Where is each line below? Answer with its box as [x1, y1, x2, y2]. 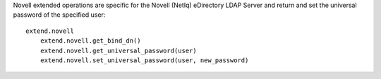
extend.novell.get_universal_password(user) [40, 46, 197, 55]
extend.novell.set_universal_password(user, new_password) [40, 56, 249, 64]
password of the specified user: [13, 10, 106, 19]
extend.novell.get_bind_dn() [40, 37, 141, 45]
